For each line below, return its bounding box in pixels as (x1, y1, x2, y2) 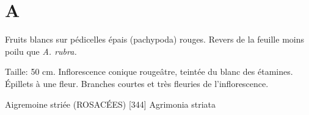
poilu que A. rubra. (5, 44, 77, 57)
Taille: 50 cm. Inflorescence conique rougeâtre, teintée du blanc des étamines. (5, 65, 293, 78)
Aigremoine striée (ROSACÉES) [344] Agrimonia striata (5, 97, 216, 110)
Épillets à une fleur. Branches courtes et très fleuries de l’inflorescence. (5, 77, 269, 89)
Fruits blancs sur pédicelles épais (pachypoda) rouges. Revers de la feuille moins (5, 33, 304, 46)
